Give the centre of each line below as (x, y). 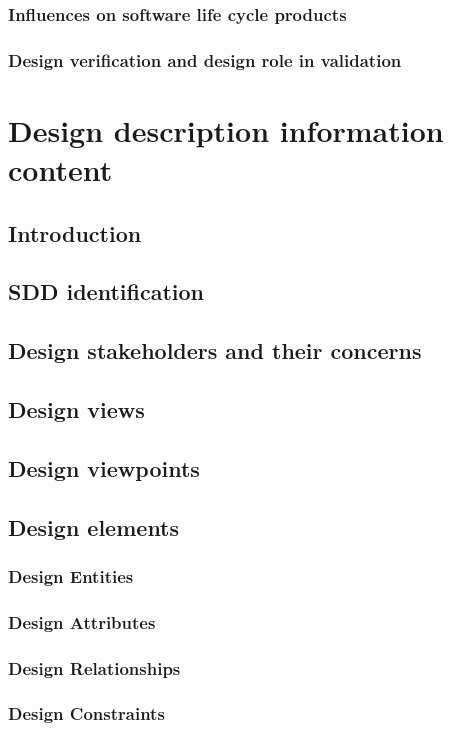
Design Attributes (82, 621)
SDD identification (106, 291)
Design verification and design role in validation (205, 59)
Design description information (226, 129)
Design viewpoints (104, 467)
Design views (76, 408)
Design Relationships (94, 667)
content (60, 169)
